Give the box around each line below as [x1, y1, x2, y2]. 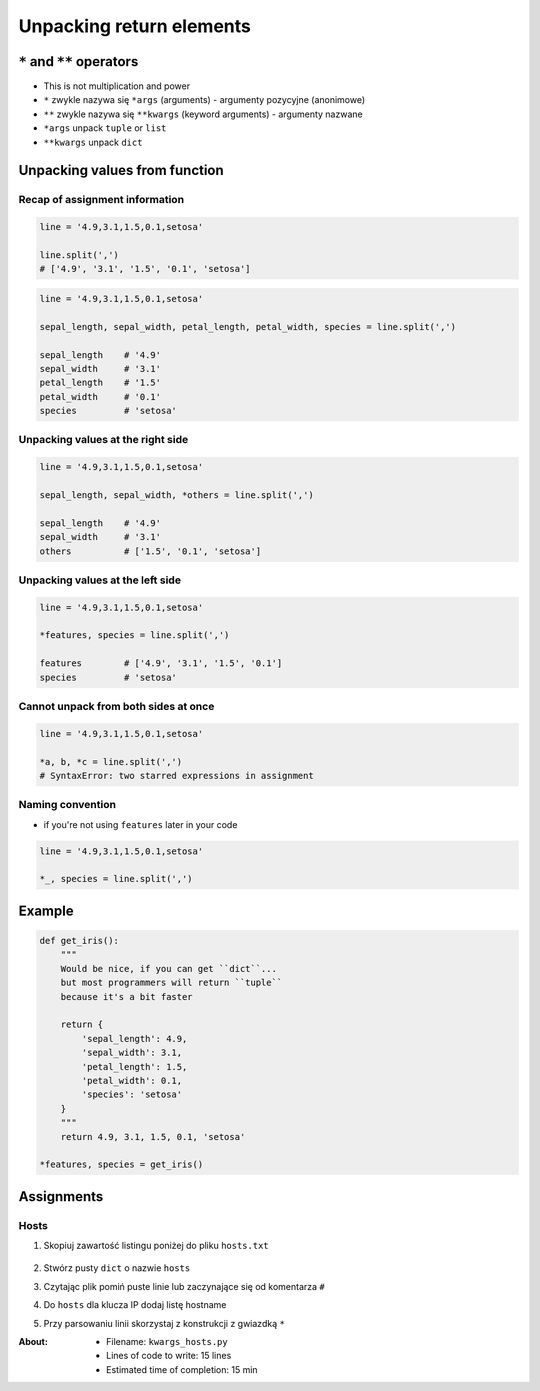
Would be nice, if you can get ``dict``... [60, 963, 277, 974]
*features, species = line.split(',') [39, 630, 230, 641]
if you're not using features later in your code [43, 818, 238, 830]
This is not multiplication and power [43, 80, 190, 92]
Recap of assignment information [18, 193, 185, 207]
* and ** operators [18, 53, 139, 70]
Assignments [18, 1188, 104, 1205]
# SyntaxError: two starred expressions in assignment [39, 770, 314, 781]
